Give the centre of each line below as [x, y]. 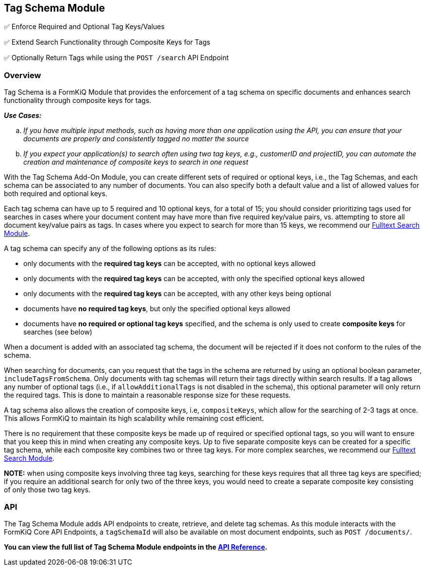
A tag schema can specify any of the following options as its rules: [110, 249]
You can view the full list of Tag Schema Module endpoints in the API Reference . [136, 547]
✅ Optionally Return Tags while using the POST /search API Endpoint [116, 58]
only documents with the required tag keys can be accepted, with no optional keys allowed [170, 264]
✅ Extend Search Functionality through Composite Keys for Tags [107, 42]
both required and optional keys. [56, 194]
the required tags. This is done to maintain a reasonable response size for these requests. [147, 395]
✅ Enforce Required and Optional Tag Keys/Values [84, 27]
